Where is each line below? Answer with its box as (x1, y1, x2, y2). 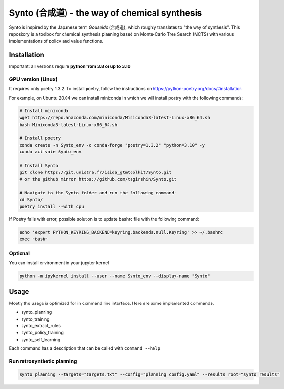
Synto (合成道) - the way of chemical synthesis (9, 7, 202, 18)
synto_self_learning (21, 336, 61, 342)
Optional (9, 250, 30, 257)
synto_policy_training (21, 330, 64, 336)
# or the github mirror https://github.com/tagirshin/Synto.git (19, 176, 177, 182)
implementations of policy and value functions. (9, 38, 104, 44)
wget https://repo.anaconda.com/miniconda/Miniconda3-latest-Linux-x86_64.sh (19, 115, 210, 121)
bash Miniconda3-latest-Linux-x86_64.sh (19, 122, 117, 127)
